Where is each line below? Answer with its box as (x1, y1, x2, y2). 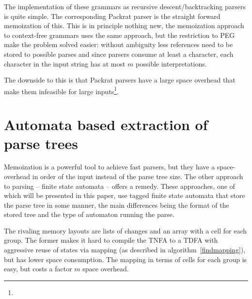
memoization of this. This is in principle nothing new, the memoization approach (4, 20, 244, 31)
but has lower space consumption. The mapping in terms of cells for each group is (4, 254, 247, 264)
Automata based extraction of (4, 115, 208, 134)
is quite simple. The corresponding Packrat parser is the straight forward (4, 11, 220, 21)
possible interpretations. (136, 58, 207, 68)
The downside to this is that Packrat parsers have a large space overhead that (4, 75, 236, 85)
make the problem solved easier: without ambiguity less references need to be (4, 39, 233, 50)
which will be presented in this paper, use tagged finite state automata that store (4, 190, 245, 200)
